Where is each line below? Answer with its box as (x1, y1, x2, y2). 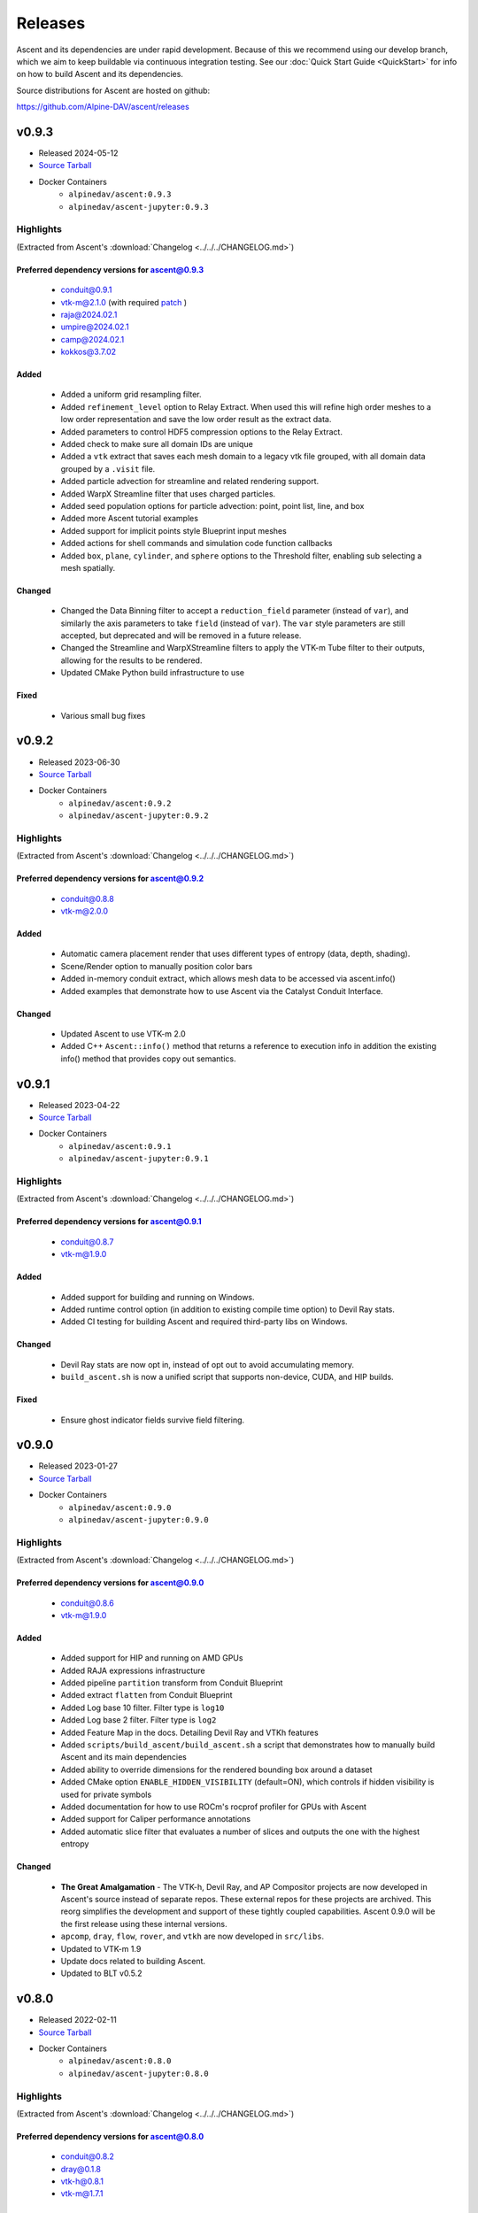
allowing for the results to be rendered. (60, 655, 203, 666)
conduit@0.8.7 (60, 1236, 114, 1247)
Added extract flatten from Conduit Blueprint (60, 1690, 234, 1700)
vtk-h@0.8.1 (60, 2176, 104, 2186)
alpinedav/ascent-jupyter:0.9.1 (68, 1153, 209, 1164)
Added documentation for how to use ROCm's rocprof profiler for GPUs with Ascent (60, 1801, 367, 1812)
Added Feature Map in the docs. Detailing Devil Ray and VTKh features (60, 1727, 319, 1738)
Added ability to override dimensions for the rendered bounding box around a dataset (60, 1764, 373, 1775)
